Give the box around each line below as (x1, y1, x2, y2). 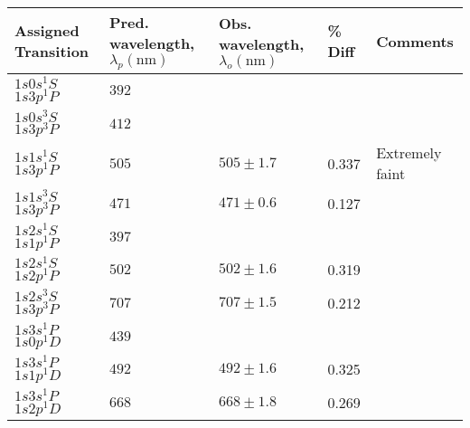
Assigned (14, 20, 80, 42)
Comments (376, 30, 454, 52)
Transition (14, 41, 89, 62)
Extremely (376, 142, 442, 164)
